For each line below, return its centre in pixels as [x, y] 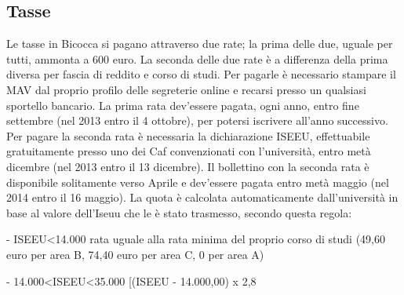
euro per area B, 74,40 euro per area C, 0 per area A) [135, 254]
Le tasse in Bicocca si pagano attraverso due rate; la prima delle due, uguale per [200, 44]
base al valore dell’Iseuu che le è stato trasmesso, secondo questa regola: [179, 212]
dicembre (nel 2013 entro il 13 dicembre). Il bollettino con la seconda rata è [188, 166]
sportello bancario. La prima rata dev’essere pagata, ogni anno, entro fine [183, 105]
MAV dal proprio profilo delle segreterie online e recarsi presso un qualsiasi [186, 89]
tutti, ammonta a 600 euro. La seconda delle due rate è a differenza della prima [197, 58]
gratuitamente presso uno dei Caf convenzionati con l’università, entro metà [189, 151]
